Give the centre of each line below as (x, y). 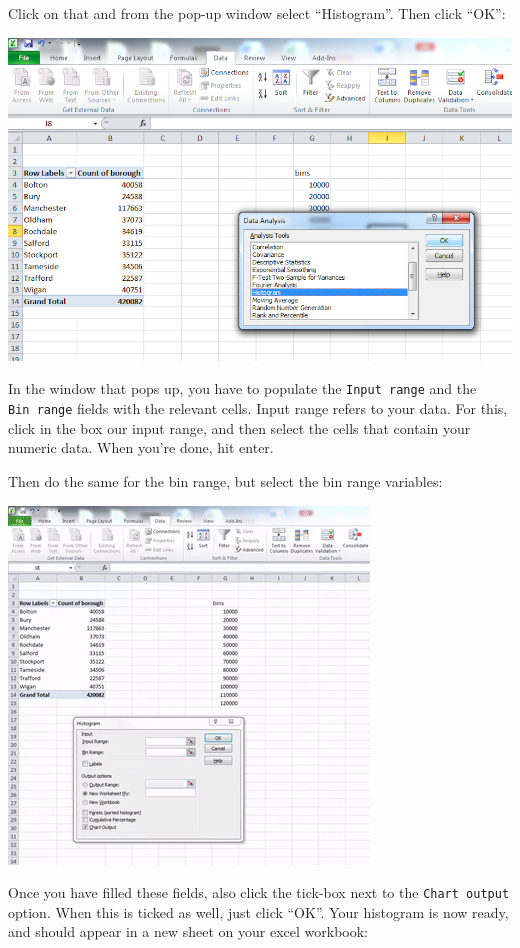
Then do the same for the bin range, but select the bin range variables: (225, 480)
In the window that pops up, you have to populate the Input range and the (242, 388)
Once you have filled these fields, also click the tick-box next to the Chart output (259, 892)
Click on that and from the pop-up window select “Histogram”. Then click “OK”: (257, 13)
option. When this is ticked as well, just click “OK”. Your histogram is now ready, (258, 911)
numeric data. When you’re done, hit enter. (141, 447)
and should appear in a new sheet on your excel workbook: (188, 931)
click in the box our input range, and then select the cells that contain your (239, 427)
